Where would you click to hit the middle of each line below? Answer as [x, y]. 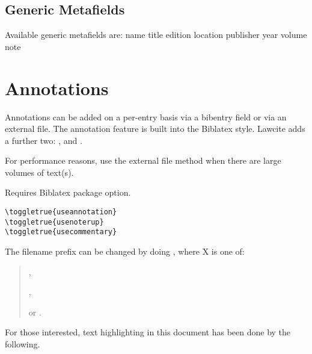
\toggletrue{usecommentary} [61, 232]
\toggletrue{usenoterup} [54, 222]
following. [23, 344]
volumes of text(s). [39, 172]
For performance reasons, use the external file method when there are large [143, 160]
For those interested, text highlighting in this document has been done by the [148, 332]
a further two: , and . [44, 140]
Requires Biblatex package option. [68, 192]
